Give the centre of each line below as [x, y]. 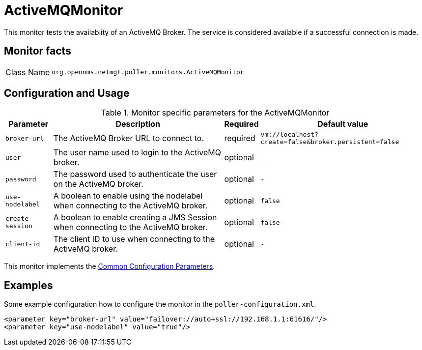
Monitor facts [38, 51]
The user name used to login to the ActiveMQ [137, 153]
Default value [343, 124]
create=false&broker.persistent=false [330, 142]
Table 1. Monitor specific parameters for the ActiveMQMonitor [215, 113]
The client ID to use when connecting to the [134, 239]
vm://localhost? [289, 135]
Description [138, 124]
